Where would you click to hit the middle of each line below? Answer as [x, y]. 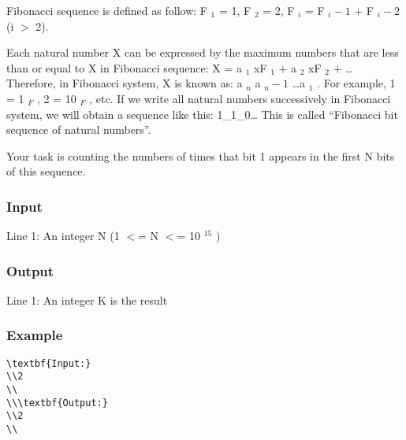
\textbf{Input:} [49, 363]
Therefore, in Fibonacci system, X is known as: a [125, 83]
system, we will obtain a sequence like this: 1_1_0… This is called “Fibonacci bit [202, 114]
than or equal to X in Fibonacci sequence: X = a [124, 67]
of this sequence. [46, 171]
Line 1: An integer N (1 [63, 236]
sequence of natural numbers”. [79, 129]
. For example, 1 [356, 83]
